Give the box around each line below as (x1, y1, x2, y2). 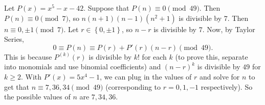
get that (4, 81, 29, 92)
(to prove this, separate (175, 51, 248, 62)
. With (20, 71, 42, 82)
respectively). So (201, 81, 253, 92)
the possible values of (4, 91, 71, 102)
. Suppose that (83, 3, 129, 13)
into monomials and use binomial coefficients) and (4, 61, 161, 72)
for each (142, 51, 167, 62)
